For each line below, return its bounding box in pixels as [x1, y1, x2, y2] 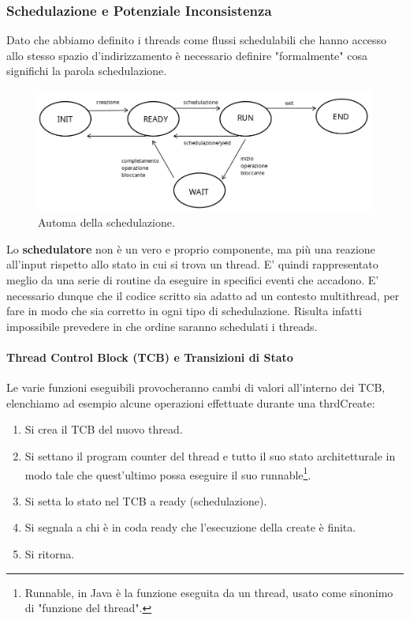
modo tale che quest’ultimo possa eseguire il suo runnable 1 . [24, 464, 311, 483]
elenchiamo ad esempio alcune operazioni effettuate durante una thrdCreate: [6, 394, 375, 411]
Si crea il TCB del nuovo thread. [24, 421, 183, 438]
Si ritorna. [24, 545, 75, 562]
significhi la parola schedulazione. [6, 62, 167, 79]
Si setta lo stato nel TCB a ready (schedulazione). [24, 492, 267, 509]
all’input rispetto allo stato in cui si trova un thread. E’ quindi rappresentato [6, 256, 378, 272]
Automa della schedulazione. [38, 214, 175, 231]
